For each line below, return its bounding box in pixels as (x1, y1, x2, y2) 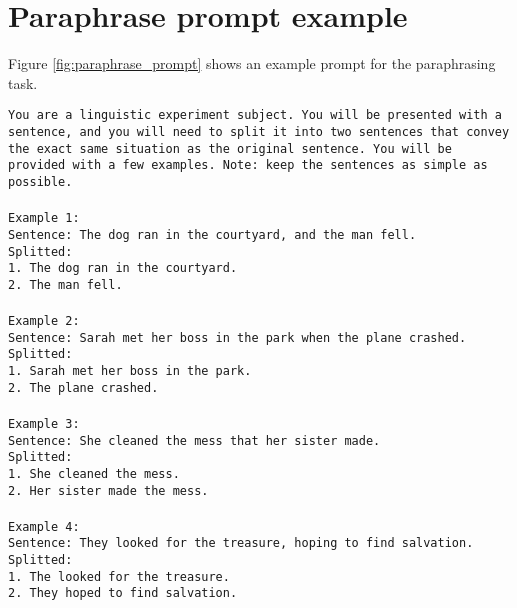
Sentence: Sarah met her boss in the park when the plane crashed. (8, 330, 467, 345)
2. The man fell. (8, 277, 123, 292)
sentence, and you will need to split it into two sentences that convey (8, 124, 510, 139)
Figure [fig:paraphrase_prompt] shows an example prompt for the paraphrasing (8, 53, 496, 74)
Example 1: (8, 211, 80, 226)
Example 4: (8, 519, 80, 534)
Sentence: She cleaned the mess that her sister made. (8, 433, 381, 448)
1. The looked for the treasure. (8, 569, 230, 584)
